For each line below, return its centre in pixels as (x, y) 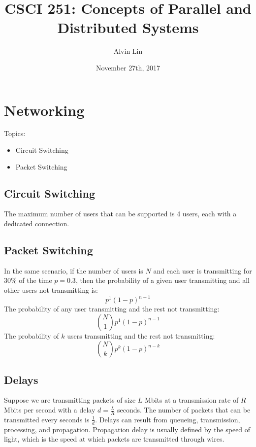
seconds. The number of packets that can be (184, 410)
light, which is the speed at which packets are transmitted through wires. (114, 439)
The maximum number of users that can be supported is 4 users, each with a (120, 214)
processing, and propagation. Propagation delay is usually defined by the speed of (127, 429)
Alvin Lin (128, 51)
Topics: (15, 133)
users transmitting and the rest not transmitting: (141, 335)
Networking (44, 110)
